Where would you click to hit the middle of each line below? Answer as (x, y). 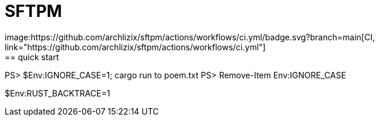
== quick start (32, 57)
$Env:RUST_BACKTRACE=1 (57, 93)
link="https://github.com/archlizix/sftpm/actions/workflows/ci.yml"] (135, 47)
